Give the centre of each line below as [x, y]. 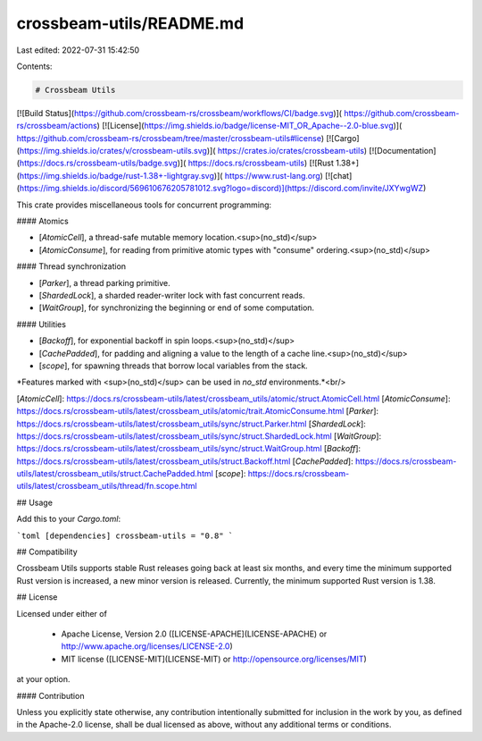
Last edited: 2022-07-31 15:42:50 [78, 50]
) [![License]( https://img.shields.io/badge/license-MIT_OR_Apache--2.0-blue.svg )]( [249, 126]
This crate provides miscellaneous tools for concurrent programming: [144, 205]
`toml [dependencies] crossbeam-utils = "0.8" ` [125, 535]
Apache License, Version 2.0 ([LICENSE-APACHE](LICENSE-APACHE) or [194, 634]
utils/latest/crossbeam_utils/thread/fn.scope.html [107, 486]
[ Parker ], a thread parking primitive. [104, 282]
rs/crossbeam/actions [57, 126]
